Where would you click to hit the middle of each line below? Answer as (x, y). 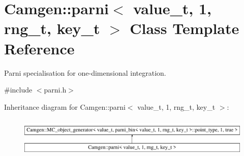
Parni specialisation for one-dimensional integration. (85, 72)
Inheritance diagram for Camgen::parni (65, 106)
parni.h (55, 90)
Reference (39, 48)
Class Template (185, 28)
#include (18, 90)
